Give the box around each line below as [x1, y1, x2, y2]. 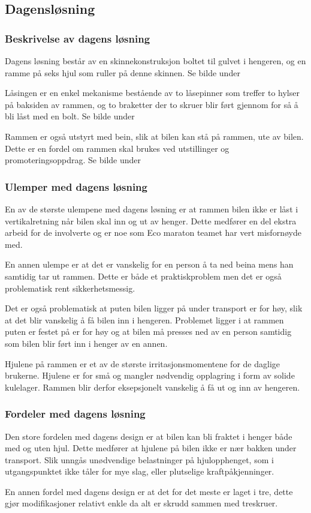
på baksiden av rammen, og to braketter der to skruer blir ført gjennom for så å [5, 98, 298, 110]
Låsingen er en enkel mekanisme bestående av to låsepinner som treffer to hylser [5, 86, 300, 99]
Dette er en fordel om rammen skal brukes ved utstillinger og [5, 142, 230, 154]
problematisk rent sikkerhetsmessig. [5, 281, 135, 294]
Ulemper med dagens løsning [5, 179, 147, 194]
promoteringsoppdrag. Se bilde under [5, 154, 141, 166]
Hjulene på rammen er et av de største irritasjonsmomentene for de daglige [5, 357, 280, 370]
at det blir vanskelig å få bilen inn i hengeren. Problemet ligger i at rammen [5, 313, 284, 326]
